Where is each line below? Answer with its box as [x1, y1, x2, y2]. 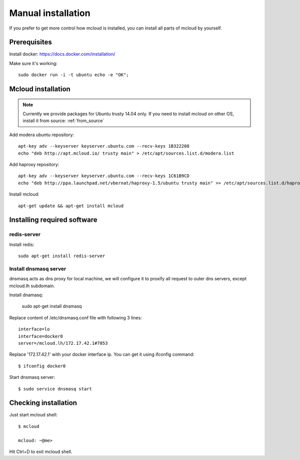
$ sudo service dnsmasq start [18, 386, 92, 391]
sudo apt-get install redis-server [18, 253, 105, 259]
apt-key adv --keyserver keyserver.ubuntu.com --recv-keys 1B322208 [18, 143, 189, 149]
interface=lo [18, 326, 50, 332]
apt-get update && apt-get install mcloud [18, 203, 124, 209]
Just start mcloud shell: [9, 412, 57, 418]
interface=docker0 [18, 333, 63, 339]
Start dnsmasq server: [9, 374, 55, 380]
